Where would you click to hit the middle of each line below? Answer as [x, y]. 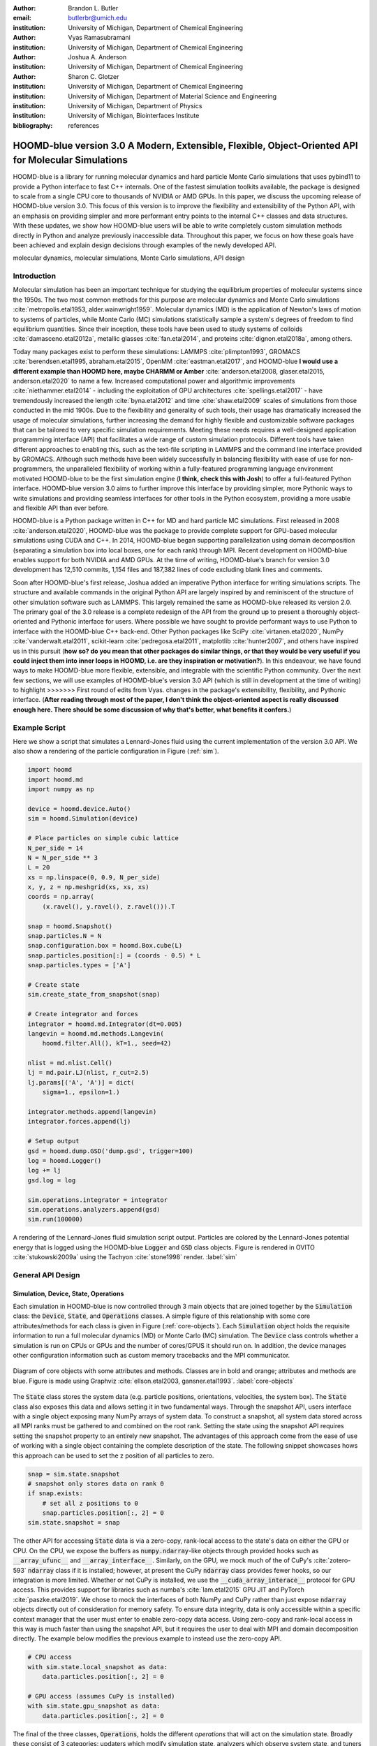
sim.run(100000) [56, 1219]
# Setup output [53, 1141]
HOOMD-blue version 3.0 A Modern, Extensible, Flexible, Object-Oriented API [186, 146]
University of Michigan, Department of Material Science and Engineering [172, 96]
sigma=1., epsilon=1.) [81, 1092]
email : [22, 18]
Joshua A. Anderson [97, 57]
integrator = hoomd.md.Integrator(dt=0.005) [105, 1024]
